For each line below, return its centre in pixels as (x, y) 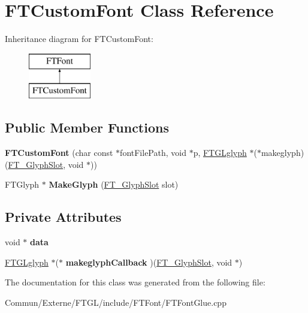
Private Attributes (63, 217)
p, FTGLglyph (220, 153)
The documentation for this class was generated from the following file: (135, 282)
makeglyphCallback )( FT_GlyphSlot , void (149, 262)
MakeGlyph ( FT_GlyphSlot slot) (114, 184)
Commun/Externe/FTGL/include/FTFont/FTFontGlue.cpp (116, 302)
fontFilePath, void (153, 153)
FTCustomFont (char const (59, 153)
